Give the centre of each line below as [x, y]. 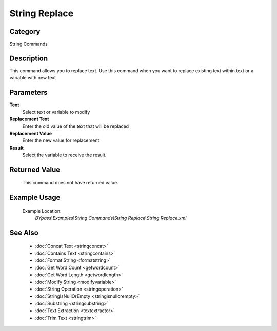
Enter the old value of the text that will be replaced [76, 126]
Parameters [28, 92]
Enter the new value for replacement [61, 140]
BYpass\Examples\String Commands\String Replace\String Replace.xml [111, 218]
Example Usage [35, 198]
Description [29, 58]
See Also [24, 233]
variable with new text [33, 78]
